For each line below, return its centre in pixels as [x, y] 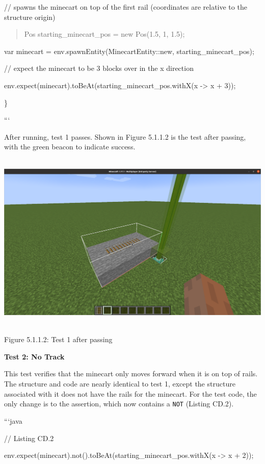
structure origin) [30, 17]
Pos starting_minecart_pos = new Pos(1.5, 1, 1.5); [104, 34]
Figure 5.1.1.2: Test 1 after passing [58, 339]
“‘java [13, 420]
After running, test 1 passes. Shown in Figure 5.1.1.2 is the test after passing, [125, 136]
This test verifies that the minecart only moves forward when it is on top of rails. [131, 373]
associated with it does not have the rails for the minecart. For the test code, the [130, 393]
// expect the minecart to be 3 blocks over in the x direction [99, 68]
